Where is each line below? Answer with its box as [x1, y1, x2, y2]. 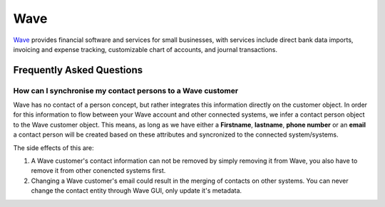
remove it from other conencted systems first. [31, 166, 166, 175]
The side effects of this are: [13, 143, 94, 152]
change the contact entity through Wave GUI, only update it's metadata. [31, 186, 242, 195]
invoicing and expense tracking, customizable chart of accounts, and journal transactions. [13, 45, 278, 53]
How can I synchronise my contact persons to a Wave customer [13, 85, 239, 95]
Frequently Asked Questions [13, 64, 143, 76]
